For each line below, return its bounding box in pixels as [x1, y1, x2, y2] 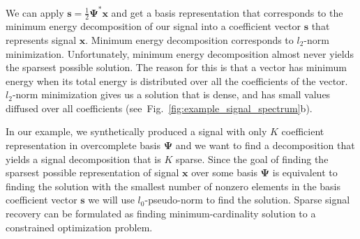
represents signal [6, 32, 77, 47]
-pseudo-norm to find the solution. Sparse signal [144, 192, 350, 207]
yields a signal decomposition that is [6, 151, 161, 166]
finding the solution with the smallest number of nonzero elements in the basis [6, 178, 341, 193]
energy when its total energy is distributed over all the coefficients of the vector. [6, 73, 348, 88]
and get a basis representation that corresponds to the [111, 5, 343, 20]
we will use [88, 192, 135, 207]
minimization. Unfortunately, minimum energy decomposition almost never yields [6, 46, 354, 61]
